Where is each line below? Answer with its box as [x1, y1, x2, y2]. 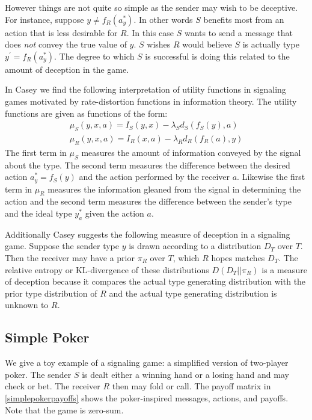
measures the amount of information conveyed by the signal [81, 146, 301, 158]
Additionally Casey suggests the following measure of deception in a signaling [5, 227, 290, 240]
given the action [85, 207, 144, 220]
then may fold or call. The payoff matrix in [112, 380, 271, 392]
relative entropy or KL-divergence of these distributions [5, 263, 209, 276]
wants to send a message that [184, 26, 293, 39]
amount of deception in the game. [5, 63, 129, 75]
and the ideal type [5, 207, 72, 220]
